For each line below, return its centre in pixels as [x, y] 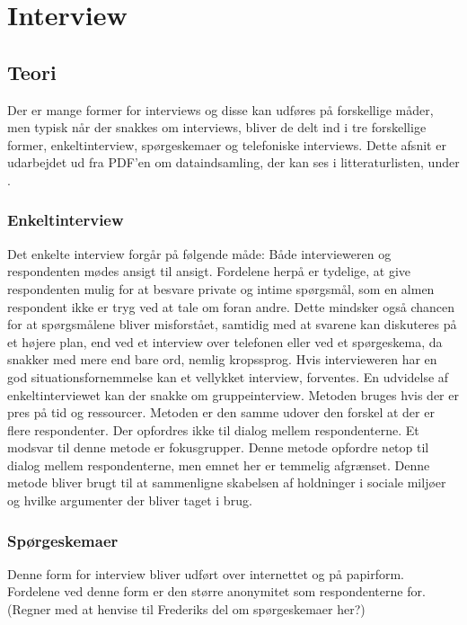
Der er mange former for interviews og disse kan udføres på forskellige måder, [220, 109]
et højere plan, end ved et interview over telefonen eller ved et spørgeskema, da [225, 341]
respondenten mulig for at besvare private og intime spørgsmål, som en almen [221, 288]
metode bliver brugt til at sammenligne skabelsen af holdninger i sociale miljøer [227, 482]
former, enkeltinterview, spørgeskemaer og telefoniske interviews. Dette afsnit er [227, 144]
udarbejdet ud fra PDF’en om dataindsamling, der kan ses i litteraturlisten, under [233, 162]
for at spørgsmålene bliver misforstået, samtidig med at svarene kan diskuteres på [232, 324]
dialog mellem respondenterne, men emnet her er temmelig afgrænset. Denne [219, 464]
